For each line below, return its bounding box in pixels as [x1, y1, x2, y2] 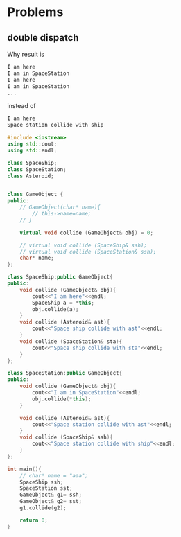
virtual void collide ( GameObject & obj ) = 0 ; [19, 229, 154, 236]
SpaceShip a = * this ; [32, 299, 95, 306]
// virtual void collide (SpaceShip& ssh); [19, 242, 148, 249]
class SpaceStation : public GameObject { [7, 370, 123, 377]
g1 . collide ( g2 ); [19, 504, 67, 511]
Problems [7, 4, 64, 20]
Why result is [7, 50, 45, 58]
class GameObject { [7, 191, 64, 198]
